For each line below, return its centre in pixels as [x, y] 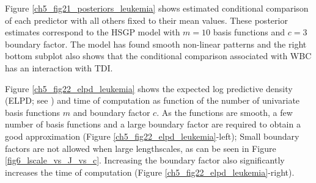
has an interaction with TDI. [59, 67]
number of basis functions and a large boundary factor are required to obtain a [153, 124]
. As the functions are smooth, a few [225, 112]
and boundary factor [112, 112]
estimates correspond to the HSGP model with [93, 32]
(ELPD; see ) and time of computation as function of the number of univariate [152, 100]
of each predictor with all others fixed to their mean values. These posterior [146, 20]
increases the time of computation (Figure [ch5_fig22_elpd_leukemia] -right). [150, 172]
